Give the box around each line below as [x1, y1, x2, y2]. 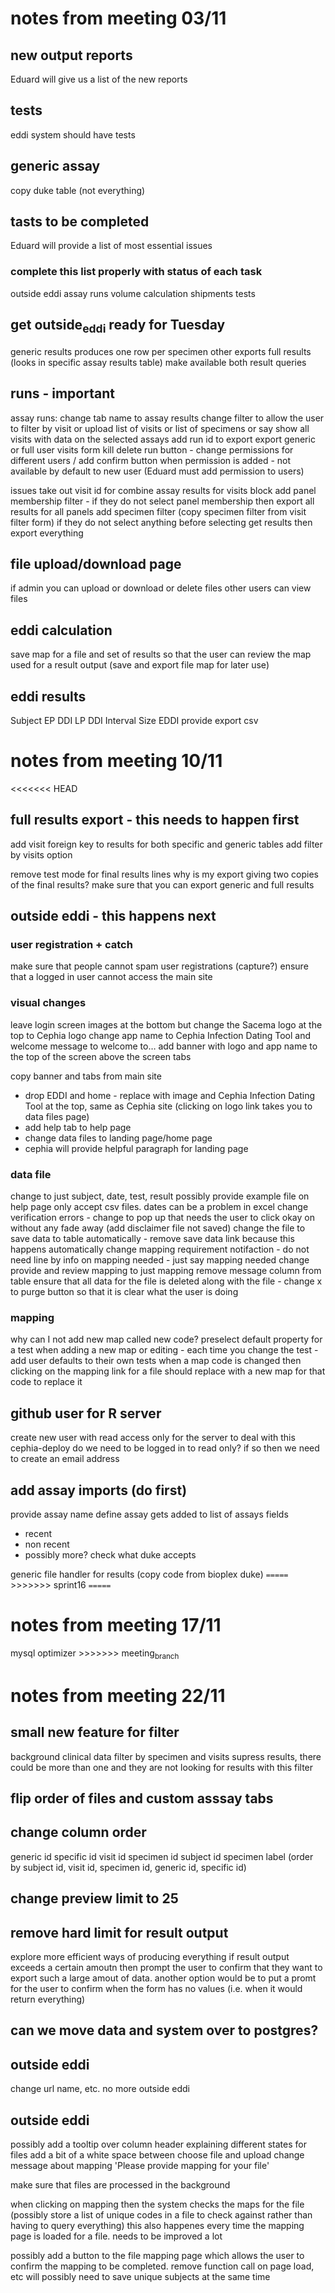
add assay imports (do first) [10, 1482, 188, 1499]
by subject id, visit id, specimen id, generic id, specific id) [10, 1861, 247, 1873]
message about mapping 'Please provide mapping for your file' [10, 2160, 270, 2172]
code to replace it [10, 1376, 83, 1388]
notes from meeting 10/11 [10, 750, 223, 772]
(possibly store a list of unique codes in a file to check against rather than [10, 2209, 313, 2221]
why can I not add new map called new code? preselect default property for [10, 1333, 323, 1346]
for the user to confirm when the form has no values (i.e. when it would [10, 1983, 303, 1995]
